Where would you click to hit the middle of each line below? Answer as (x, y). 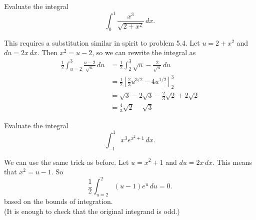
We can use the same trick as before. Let (66, 162)
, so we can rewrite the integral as (144, 52)
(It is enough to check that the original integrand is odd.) (92, 211)
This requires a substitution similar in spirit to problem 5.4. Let (102, 42)
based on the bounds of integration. (58, 201)
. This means (232, 162)
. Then (47, 52)
